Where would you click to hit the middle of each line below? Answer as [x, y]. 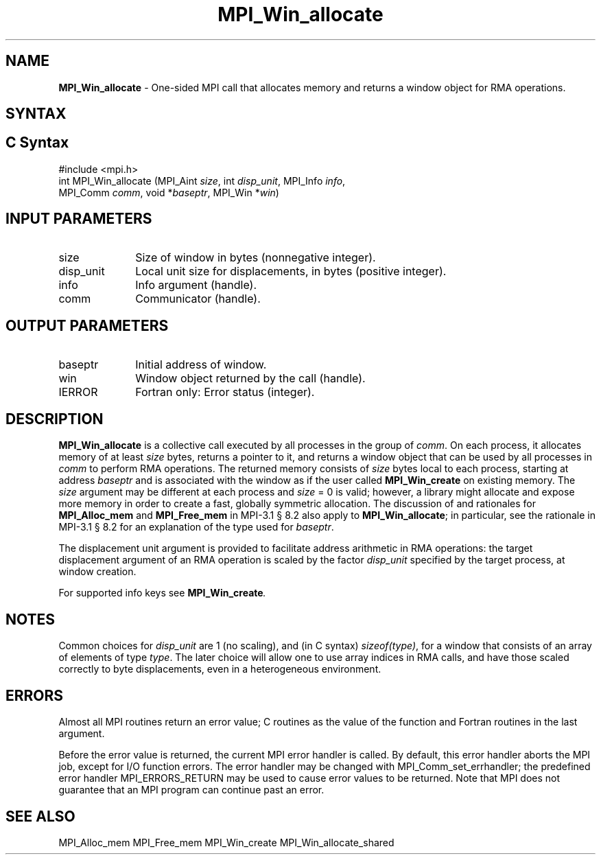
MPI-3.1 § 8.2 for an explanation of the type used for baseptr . [196, 527]
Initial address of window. [201, 364]
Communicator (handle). [198, 298]
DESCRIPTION [55, 419]
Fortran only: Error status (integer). [225, 392]
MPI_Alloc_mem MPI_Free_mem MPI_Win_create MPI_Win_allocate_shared [226, 842]
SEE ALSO [40, 816]
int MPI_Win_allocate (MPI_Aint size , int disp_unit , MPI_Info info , [202, 181]
